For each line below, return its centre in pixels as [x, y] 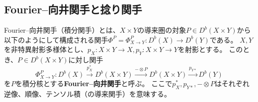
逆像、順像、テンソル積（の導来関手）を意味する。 [87, 93]
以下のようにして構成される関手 [56, 39]
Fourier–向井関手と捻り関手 [73, 9]
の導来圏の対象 [162, 30]
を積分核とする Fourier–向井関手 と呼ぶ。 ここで [94, 83]
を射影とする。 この [210, 49]
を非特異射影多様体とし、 [46, 49]
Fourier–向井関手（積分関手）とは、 [62, 30]
